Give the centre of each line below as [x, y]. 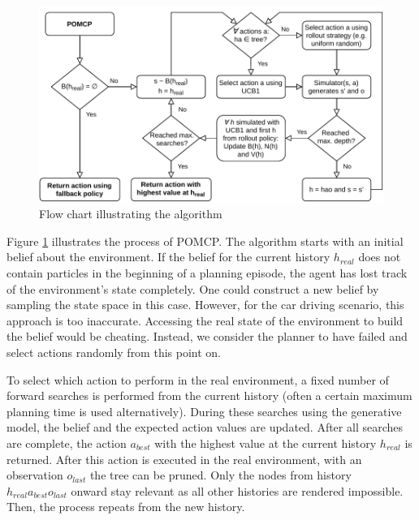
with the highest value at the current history [266, 443]
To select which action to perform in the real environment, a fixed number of [198, 379]
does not [380, 257]
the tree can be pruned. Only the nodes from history [220, 475]
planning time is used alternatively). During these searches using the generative [204, 411]
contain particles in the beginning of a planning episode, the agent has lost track [207, 272]
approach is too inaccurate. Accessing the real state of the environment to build [205, 320]
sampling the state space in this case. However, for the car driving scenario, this [205, 305]
